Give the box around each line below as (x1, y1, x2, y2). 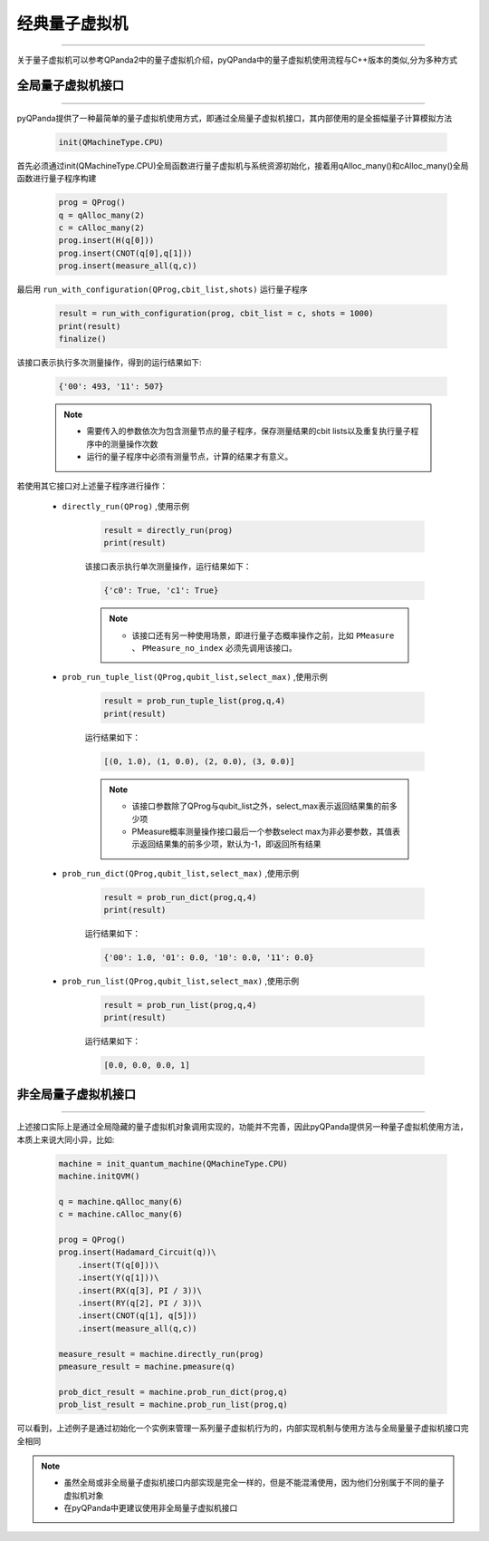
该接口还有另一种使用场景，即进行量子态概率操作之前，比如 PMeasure (131, 630, 395, 641)
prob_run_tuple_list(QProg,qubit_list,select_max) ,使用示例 (62, 672, 328, 683)
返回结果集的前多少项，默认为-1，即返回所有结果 (139, 838, 321, 849)
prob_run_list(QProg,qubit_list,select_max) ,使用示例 (62, 975, 299, 987)
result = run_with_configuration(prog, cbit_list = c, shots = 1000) (58, 308, 374, 319)
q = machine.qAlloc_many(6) (58, 1197, 183, 1207)
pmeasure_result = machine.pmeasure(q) (58, 1361, 235, 1371)
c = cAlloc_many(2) (58, 223, 145, 233)
